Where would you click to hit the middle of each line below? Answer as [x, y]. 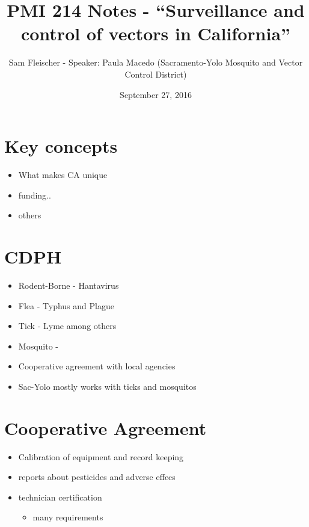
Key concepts [61, 146]
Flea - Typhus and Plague [66, 305]
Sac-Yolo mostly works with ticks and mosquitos [107, 386]
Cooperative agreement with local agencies [97, 366]
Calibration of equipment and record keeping [101, 456]
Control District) [156, 74]
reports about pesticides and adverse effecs [97, 477]
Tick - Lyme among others [67, 326]
